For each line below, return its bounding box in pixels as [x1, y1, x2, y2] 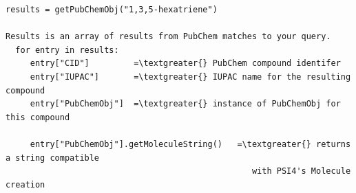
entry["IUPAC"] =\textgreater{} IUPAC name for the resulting [30, 71, 351, 82]
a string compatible [6, 152, 100, 163]
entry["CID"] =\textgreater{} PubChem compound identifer [30, 58, 341, 69]
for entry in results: [15, 45, 119, 55]
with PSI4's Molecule [251, 166, 351, 177]
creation [6, 179, 45, 190]
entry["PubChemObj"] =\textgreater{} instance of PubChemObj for [30, 99, 341, 109]
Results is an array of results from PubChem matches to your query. [6, 32, 331, 42]
